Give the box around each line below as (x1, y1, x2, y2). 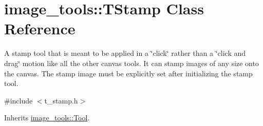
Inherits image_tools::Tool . (4, 112, 90, 123)
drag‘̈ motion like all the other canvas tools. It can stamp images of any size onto (4, 57, 259, 68)
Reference (4, 18, 76, 39)
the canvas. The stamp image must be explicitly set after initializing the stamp (4, 68, 253, 78)
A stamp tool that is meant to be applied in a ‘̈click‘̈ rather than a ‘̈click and (4, 48, 246, 58)
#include (4, 95, 33, 106)
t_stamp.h (44, 95, 78, 106)
